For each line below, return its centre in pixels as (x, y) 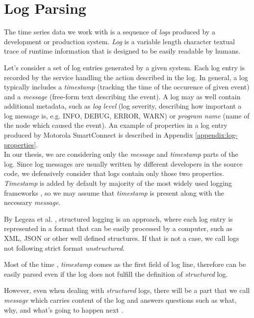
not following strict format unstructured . (64, 247)
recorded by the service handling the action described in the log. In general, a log (126, 77)
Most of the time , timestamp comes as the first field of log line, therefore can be (125, 264)
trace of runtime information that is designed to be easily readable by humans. (122, 51)
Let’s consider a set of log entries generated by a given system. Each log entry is (125, 67)
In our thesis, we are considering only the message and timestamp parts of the (121, 154)
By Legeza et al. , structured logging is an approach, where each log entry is (118, 218)
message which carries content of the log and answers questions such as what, (120, 300)
